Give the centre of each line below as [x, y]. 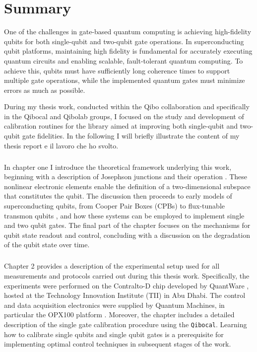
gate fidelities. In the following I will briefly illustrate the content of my [131, 136]
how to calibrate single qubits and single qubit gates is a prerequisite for [114, 334]
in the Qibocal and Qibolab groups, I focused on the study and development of [124, 116]
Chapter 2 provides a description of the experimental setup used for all [112, 266]
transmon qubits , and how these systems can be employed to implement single [124, 215]
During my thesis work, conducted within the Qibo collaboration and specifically [127, 106]
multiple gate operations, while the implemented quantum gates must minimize [125, 80]
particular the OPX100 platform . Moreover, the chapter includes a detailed [119, 315]
